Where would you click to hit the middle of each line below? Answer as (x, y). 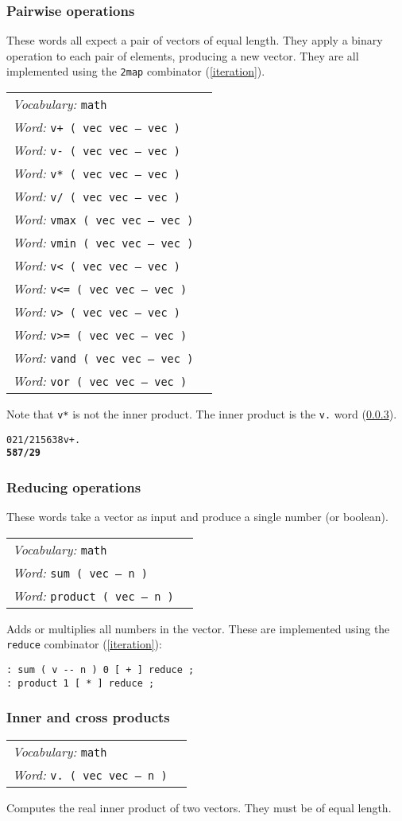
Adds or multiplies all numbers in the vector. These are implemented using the (198, 628)
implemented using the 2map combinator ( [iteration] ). (136, 71)
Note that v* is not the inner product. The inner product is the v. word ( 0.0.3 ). (202, 414)
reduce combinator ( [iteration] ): (84, 644)
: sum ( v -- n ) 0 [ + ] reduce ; (100, 670)
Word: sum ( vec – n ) (81, 572)
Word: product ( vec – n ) (93, 595)
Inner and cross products (88, 717)
